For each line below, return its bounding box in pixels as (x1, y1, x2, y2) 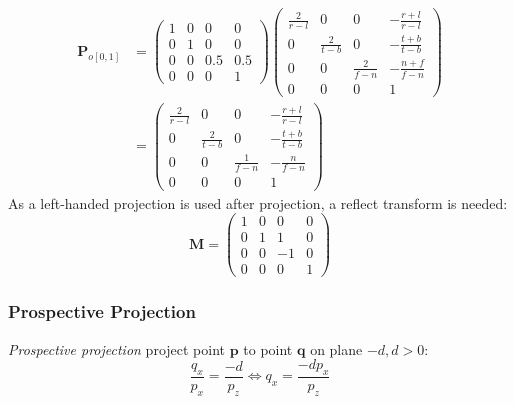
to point (243, 338, 293, 359)
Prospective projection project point (8, 338, 226, 359)
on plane (310, 338, 363, 359)
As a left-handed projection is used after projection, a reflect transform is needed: (8, 192, 508, 213)
